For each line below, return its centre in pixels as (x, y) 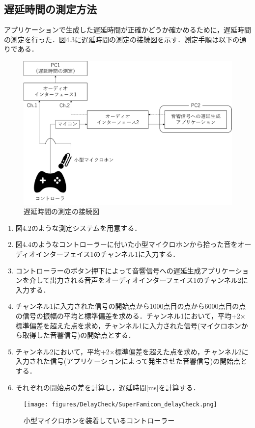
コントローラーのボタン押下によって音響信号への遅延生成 (108, 270)
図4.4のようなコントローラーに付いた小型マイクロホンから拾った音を (127, 244)
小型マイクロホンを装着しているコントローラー (99, 420)
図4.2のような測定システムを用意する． (78, 227)
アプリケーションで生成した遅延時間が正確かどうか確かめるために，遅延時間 (128, 30)
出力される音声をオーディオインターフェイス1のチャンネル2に (149, 280)
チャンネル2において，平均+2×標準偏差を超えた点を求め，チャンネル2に (132, 351)
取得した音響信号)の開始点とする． (79, 335)
